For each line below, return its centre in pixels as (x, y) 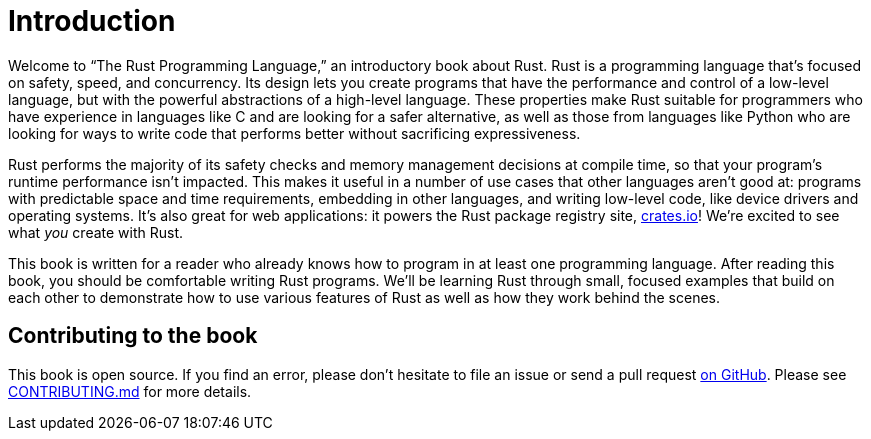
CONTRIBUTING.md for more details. (130, 391)
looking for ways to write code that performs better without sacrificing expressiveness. (294, 133)
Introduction (92, 21)
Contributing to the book (133, 336)
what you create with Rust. (96, 232)
